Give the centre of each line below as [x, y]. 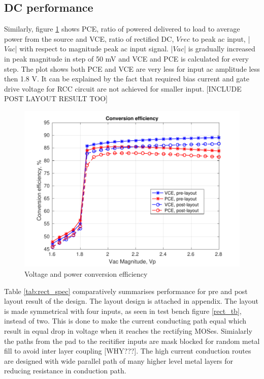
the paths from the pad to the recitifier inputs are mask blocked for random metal [132, 341]
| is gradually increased [220, 49]
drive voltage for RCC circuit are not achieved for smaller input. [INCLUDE [123, 88]
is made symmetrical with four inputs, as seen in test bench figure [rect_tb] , [123, 311]
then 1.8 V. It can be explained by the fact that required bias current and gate [127, 79]
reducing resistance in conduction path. [65, 371]
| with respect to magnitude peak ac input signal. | [94, 49]
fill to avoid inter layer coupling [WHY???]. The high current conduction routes [128, 351]
